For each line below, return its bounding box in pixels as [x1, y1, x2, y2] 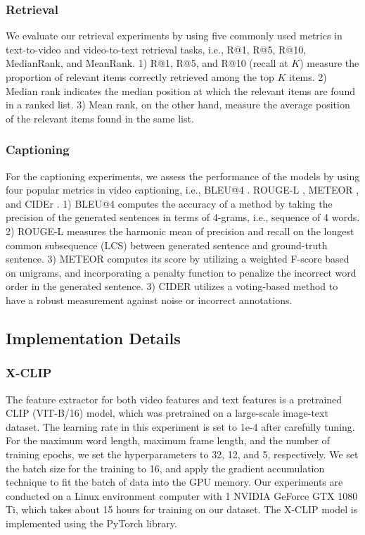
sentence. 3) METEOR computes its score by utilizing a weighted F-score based [6, 251, 350, 266]
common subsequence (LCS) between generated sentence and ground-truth [6, 237, 328, 252]
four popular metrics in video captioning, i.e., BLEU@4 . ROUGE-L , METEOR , [6, 182, 359, 197]
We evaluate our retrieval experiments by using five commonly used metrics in [6, 28, 342, 43]
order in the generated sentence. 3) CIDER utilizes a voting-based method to [6, 279, 338, 294]
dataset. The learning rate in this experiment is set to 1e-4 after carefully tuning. [6, 419, 355, 434]
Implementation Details [6, 327, 181, 348]
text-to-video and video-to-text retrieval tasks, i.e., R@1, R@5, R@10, [6, 42, 307, 56]
